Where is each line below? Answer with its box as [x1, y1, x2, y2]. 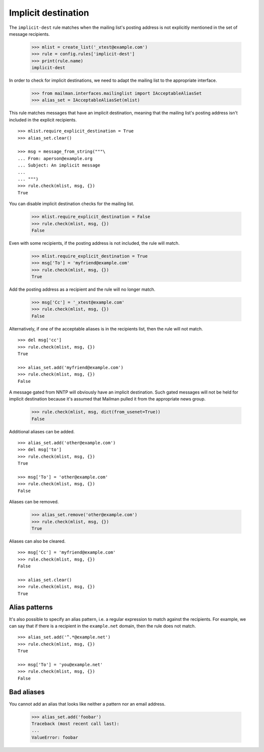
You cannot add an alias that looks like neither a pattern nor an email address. [9, 701, 166, 707]
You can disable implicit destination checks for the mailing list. [9, 201, 134, 207]
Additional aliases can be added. [9, 428, 75, 434]
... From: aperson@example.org [18, 156, 93, 161]
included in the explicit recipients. [9, 117, 77, 122]
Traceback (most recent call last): [31, 721, 120, 727]
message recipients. [9, 31, 50, 37]
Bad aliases [9, 688, 45, 696]
